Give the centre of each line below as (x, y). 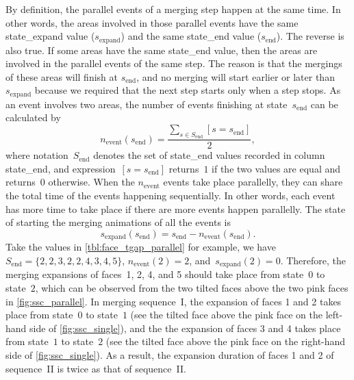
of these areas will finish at (62, 76)
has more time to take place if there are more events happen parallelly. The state (176, 208)
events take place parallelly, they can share (253, 182)
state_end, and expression (61, 168)
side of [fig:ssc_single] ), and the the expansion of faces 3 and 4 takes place (185, 328)
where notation (37, 155)
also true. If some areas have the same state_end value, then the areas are (162, 50)
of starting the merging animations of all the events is (118, 222)
